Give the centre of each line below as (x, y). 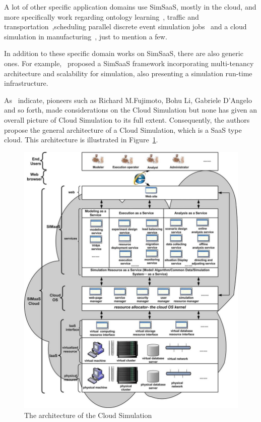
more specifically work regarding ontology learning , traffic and (102, 16)
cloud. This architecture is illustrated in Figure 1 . (81, 140)
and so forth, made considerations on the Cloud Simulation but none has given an (131, 110)
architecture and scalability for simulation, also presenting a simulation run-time (128, 73)
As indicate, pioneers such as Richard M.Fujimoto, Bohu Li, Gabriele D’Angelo (128, 100)
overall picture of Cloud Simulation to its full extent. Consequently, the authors (127, 119)
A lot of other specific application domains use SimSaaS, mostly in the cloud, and (130, 7)
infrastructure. (26, 83)
